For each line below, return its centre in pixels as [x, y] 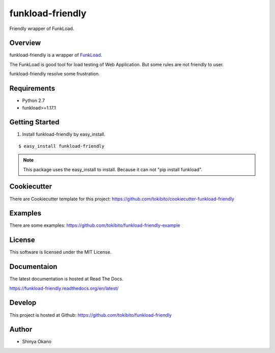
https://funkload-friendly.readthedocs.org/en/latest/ [64, 288]
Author [21, 329]
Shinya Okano [37, 342]
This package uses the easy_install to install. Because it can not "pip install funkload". [113, 169]
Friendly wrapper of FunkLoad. [42, 29]
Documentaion [33, 267]
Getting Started [34, 122]
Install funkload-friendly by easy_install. [64, 134]
